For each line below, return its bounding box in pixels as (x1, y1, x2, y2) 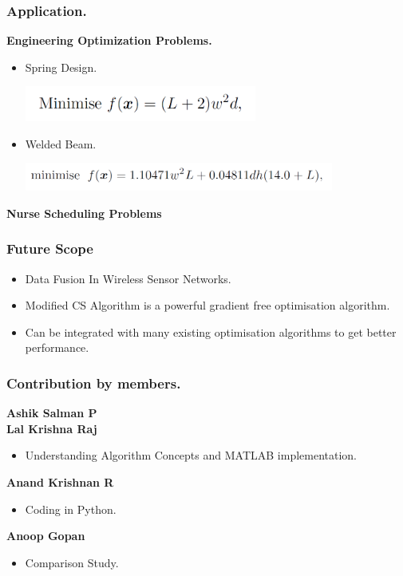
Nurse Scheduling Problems (6, 204, 162, 221)
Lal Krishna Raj (6, 420, 97, 436)
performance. (25, 339, 89, 356)
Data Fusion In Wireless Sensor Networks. (25, 270, 231, 286)
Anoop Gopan (6, 527, 85, 544)
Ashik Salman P (6, 404, 97, 421)
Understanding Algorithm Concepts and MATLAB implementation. (25, 447, 358, 464)
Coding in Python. (25, 500, 117, 517)
